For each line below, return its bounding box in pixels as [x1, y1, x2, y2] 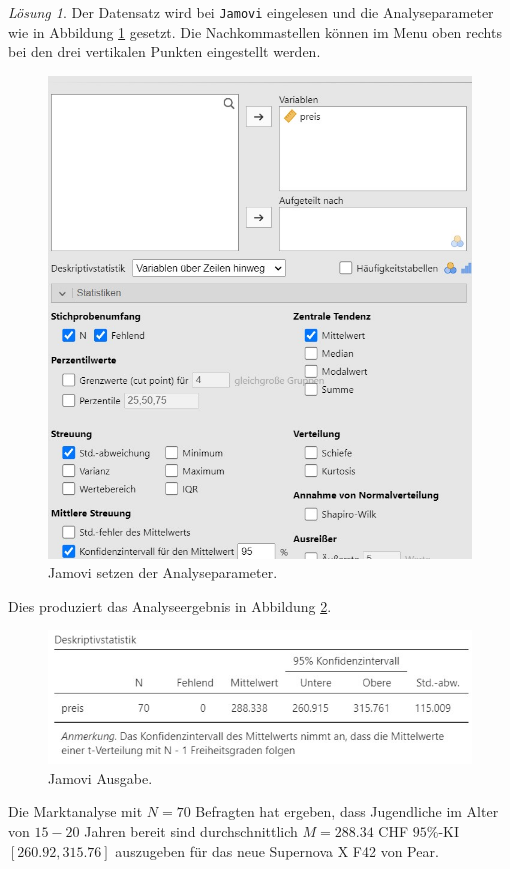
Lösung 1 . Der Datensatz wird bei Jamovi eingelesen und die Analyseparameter [8, 2, 494, 22]
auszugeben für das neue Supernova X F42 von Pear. [115, 840, 439, 861]
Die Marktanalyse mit [8, 801, 143, 822]
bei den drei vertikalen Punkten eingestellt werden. [8, 41, 321, 62]
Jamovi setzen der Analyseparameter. [48, 562, 278, 583]
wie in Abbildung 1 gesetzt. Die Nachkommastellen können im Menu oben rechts [8, 21, 502, 42]
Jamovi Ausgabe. [48, 767, 153, 788]
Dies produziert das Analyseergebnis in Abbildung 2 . [8, 595, 332, 616]
